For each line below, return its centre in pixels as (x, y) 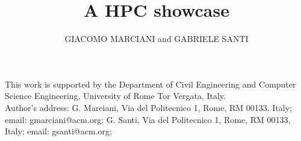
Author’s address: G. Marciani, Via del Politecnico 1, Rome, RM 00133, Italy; (149, 107)
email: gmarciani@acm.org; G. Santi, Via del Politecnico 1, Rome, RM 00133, (148, 119)
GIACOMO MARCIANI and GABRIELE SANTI (157, 39)
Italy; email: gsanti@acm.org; (58, 131)
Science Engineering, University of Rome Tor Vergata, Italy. (115, 96)
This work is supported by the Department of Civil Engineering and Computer (150, 84)
